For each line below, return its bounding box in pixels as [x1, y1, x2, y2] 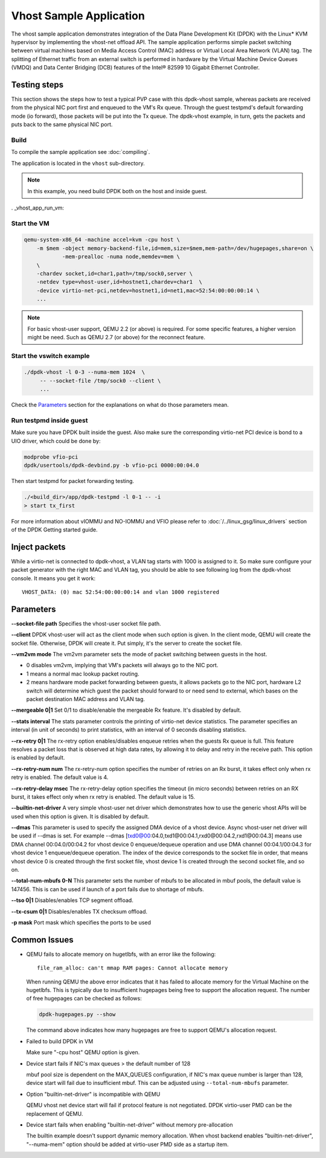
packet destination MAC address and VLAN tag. [26, 696, 145, 703]
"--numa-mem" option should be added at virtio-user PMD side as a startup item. [26, 1140, 229, 1148]
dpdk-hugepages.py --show [39, 1011, 116, 1018]
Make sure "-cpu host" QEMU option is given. [26, 1049, 140, 1056]
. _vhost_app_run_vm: [11, 204, 65, 211]
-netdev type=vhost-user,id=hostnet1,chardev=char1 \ [36, 278, 202, 286]
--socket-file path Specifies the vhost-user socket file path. [11, 619, 161, 627]
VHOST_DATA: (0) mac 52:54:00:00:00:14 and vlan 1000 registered [22, 589, 220, 595]
